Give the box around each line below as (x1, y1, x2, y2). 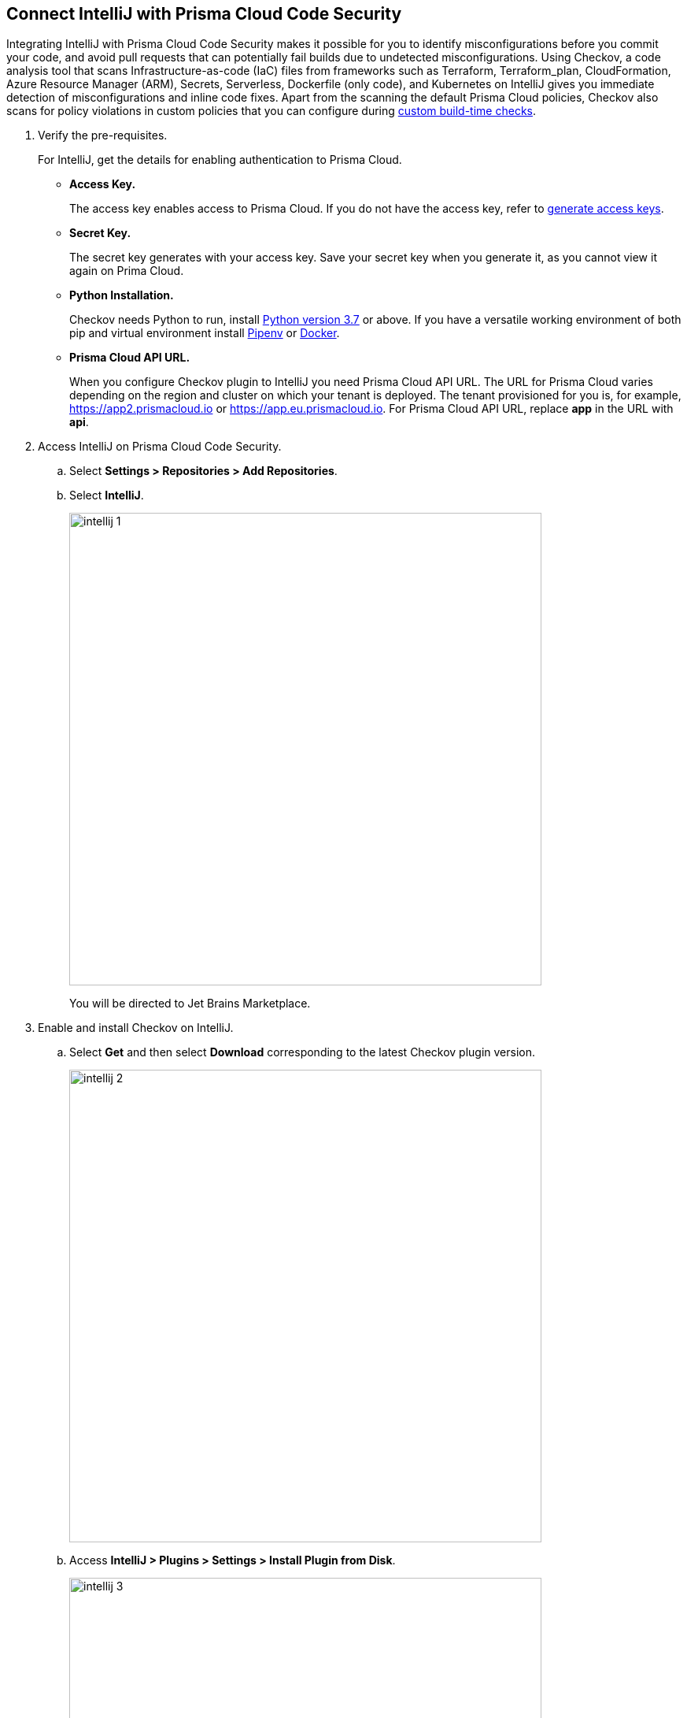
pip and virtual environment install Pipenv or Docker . (69, 326, 340, 340)
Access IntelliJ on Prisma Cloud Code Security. (38, 440, 282, 454)
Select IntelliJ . (69, 488, 144, 503)
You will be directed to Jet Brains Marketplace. (69, 996, 311, 1011)
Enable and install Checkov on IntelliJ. (38, 1021, 234, 1035)
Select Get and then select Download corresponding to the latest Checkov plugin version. (69, 1045, 536, 1059)
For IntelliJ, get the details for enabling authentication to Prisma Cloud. (38, 153, 402, 167)
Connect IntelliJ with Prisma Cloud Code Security (6, 4, 402, 24)
